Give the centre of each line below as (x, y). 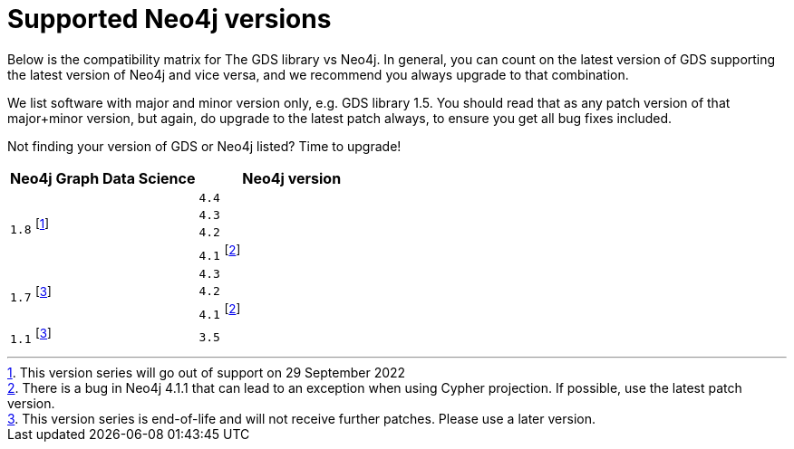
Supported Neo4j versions (169, 19)
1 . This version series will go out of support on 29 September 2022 (207, 372)
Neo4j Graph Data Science (103, 178)
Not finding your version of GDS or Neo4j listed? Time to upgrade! (204, 146)
